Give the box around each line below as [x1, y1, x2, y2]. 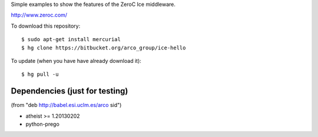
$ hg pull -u [21, 71, 59, 78]
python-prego [25, 121, 60, 128]
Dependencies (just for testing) [11, 86, 128, 96]
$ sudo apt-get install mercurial [21, 36, 121, 43]
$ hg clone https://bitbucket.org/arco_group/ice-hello [21, 44, 186, 51]
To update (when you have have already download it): [11, 57, 141, 64]
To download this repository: [11, 22, 81, 29]
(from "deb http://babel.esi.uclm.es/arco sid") [11, 102, 122, 109]
